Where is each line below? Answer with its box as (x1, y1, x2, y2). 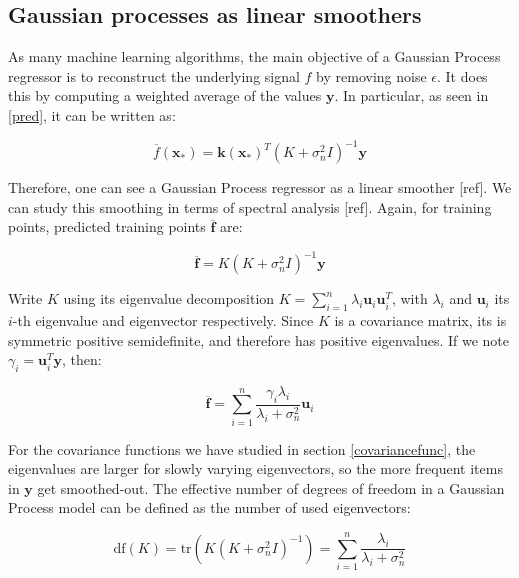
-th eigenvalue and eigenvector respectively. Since (12, 310, 314, 331)
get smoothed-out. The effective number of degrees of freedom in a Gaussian (37, 477, 505, 498)
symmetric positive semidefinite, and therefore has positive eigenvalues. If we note (8, 329, 510, 350)
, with (391, 288, 428, 309)
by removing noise (316, 65, 427, 86)
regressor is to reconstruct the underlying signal (8, 65, 300, 86)
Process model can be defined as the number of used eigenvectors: (8, 497, 411, 518)
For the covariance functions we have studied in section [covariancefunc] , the (8, 438, 476, 459)
